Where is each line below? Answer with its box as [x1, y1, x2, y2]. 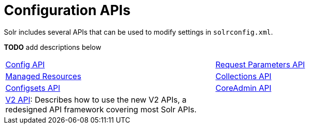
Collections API [215, 71, 272, 81]
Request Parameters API [215, 59, 305, 69]
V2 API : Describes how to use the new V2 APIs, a [5, 94, 187, 105]
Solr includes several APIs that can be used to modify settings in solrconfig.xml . [4, 27, 273, 36]
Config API [5, 59, 45, 69]
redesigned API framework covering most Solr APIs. [5, 104, 197, 114]
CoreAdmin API [215, 83, 272, 93]
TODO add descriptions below [4, 43, 101, 51]
